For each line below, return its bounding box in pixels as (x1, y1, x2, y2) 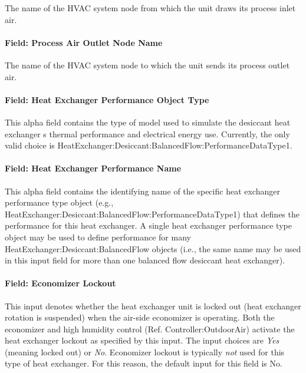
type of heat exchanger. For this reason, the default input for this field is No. (5, 357, 282, 369)
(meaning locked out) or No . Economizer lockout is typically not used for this (5, 345, 285, 358)
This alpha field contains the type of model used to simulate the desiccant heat (5, 115, 291, 128)
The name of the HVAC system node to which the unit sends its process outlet (5, 58, 290, 71)
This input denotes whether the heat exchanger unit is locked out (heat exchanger (5, 299, 301, 312)
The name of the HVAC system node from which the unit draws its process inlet (5, 2, 296, 14)
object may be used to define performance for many (5, 230, 191, 243)
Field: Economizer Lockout (5, 277, 116, 289)
